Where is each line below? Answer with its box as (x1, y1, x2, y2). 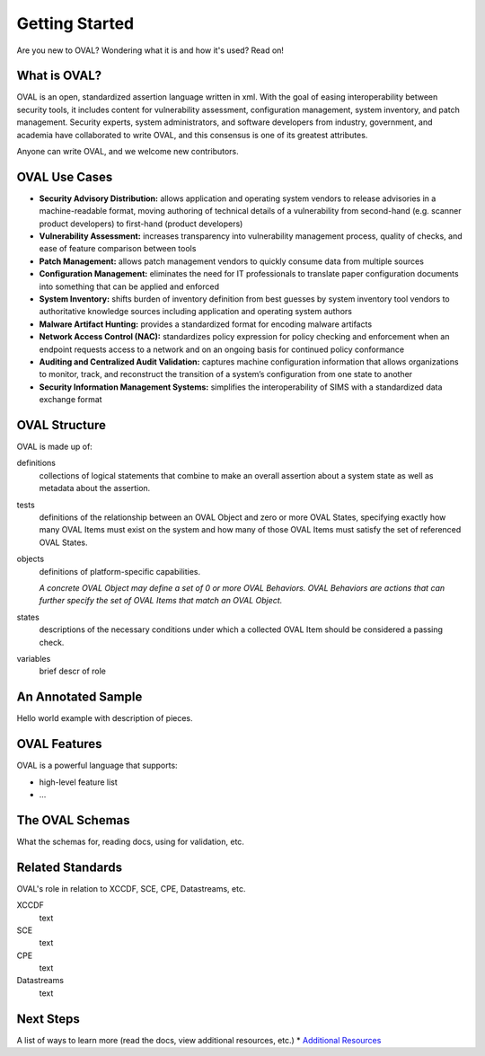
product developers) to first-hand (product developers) (39, 218, 243, 229)
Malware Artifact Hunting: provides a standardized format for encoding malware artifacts (39, 319, 373, 330)
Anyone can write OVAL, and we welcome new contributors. (16, 146, 240, 157)
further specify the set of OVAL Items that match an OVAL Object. (39, 595, 283, 606)
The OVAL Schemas (16, 813, 130, 828)
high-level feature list (39, 777, 119, 788)
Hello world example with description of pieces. (16, 713, 193, 724)
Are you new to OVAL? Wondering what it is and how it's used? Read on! (16, 45, 285, 56)
